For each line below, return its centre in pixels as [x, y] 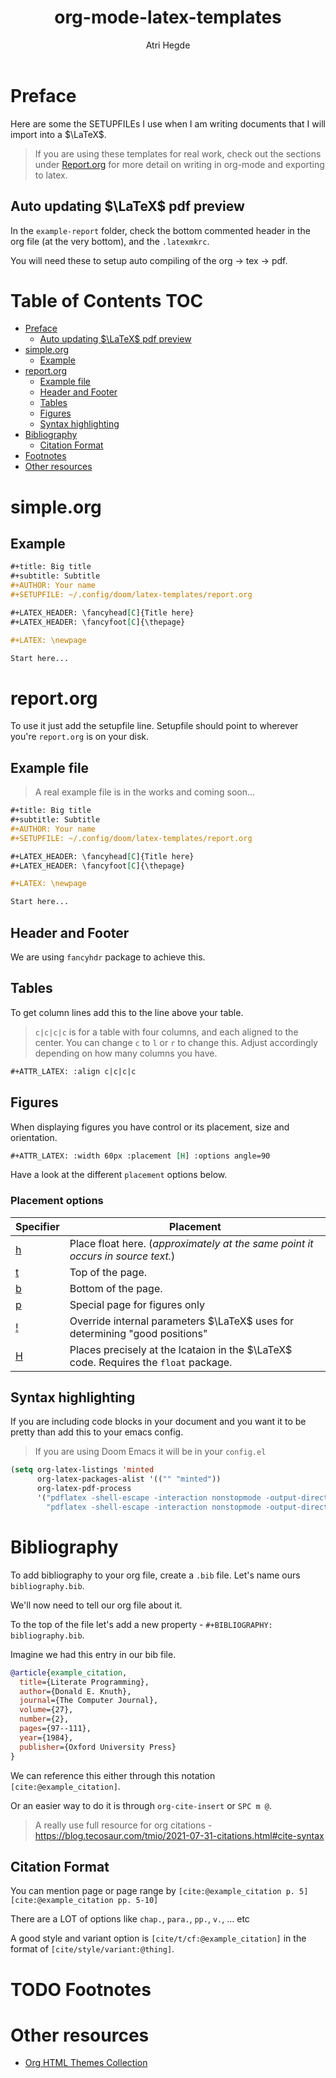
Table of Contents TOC [107, 300]
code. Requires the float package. [151, 1362]
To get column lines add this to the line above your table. [127, 1012]
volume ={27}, [46, 1710]
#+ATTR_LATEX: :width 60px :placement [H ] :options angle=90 [140, 1156]
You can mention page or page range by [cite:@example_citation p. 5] [159, 1891]
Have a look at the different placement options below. [119, 1175]
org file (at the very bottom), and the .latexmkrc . [110, 241]
